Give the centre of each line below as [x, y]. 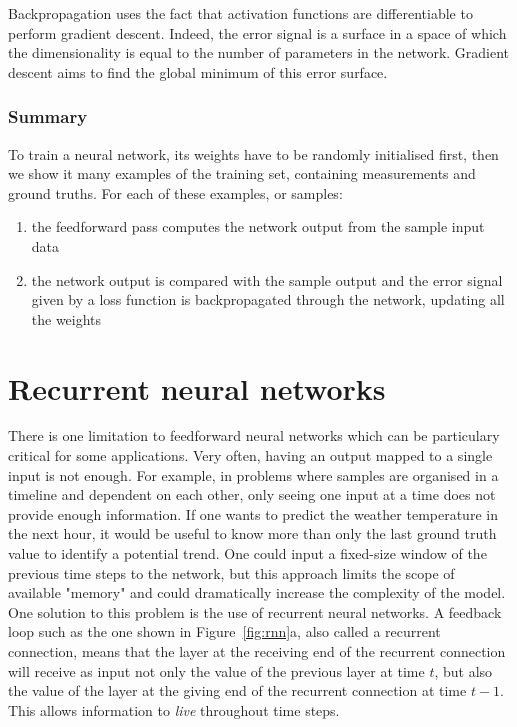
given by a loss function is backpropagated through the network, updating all [268, 299]
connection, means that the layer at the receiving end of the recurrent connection [257, 651]
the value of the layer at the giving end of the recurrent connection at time [237, 690]
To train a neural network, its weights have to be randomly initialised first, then [253, 153]
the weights [66, 318]
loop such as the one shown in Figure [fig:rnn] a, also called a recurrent [224, 631]
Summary [48, 116]
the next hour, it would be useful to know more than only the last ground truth [252, 533]
